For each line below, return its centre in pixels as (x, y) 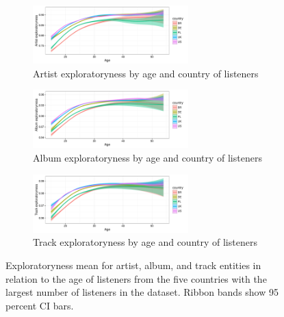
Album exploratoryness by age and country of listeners (147, 158)
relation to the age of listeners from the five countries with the (136, 278)
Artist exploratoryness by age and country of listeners (146, 73)
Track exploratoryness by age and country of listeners (145, 242)
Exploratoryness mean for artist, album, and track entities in (133, 265)
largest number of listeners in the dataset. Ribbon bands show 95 (142, 292)
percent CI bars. (40, 305)
